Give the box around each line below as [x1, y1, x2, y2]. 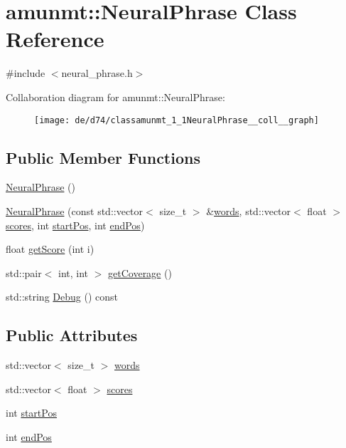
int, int [58, 265, 89, 280]
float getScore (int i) [6, 241, 94, 256]
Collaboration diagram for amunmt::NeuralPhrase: [6, 89, 225, 104]
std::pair [6, 265, 42, 280]
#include [6, 66, 45, 80]
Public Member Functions [6, 146, 200, 168]
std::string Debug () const [6, 289, 118, 304]
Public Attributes [6, 324, 138, 346]
